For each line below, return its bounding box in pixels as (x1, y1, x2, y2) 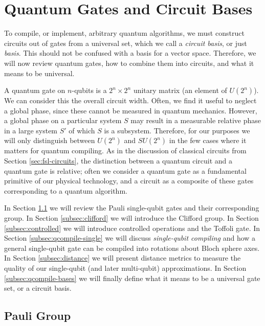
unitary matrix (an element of (133, 85, 227, 96)
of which (69, 125, 95, 135)
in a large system (4, 125, 58, 135)
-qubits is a (72, 85, 107, 96)
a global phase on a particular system (4, 115, 122, 126)
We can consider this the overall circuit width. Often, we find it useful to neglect (4, 95, 257, 106)
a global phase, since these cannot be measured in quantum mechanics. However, (4, 105, 257, 115)
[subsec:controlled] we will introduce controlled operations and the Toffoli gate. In (4, 222, 260, 233)
